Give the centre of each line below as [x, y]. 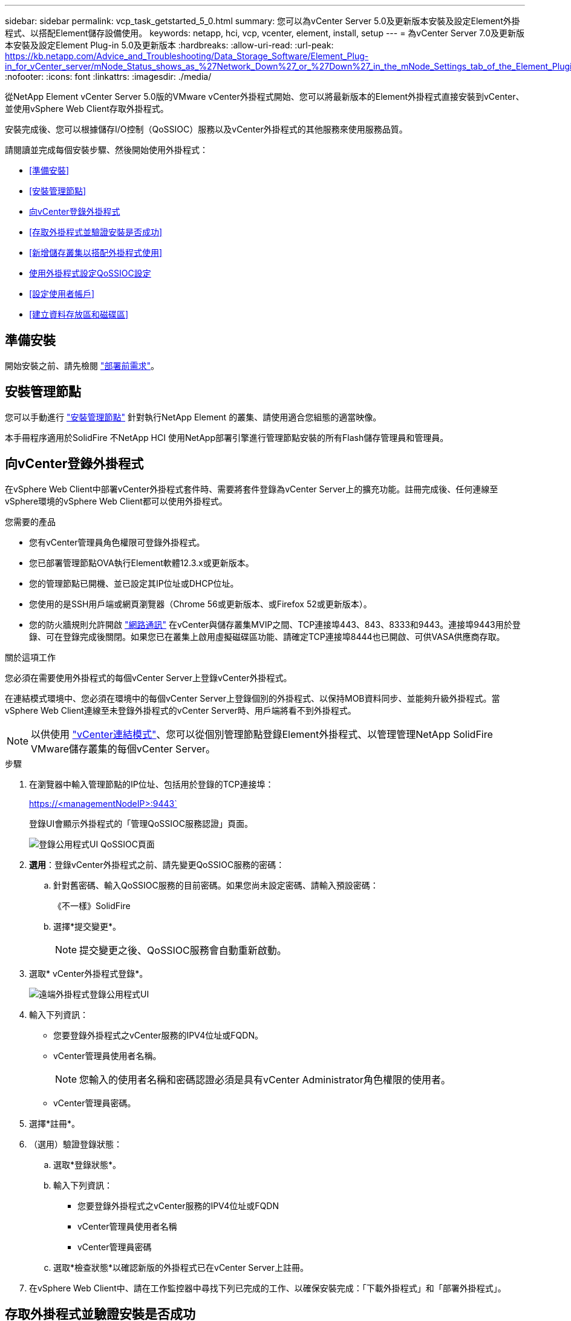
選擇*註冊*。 [55, 1123]
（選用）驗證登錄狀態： [76, 1144]
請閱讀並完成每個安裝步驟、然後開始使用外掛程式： [106, 150]
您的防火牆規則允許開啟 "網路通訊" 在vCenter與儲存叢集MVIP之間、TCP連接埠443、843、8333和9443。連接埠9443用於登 [275, 624]
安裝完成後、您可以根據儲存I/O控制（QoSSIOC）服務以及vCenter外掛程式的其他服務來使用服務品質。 [206, 129]
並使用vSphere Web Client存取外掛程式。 [87, 109]
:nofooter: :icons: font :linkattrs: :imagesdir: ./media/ [108, 77]
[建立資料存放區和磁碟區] [79, 314]
